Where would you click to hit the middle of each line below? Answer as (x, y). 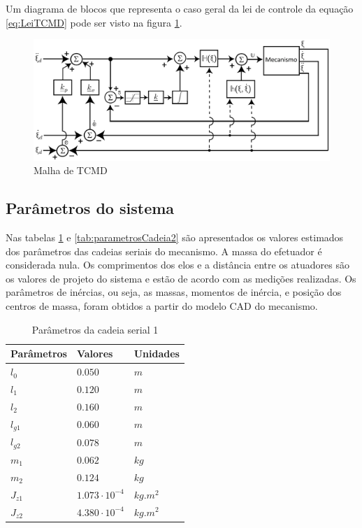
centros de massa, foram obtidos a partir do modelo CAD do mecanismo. (162, 306)
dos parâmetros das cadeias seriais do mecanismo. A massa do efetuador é (164, 251)
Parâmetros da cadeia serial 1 (95, 329)
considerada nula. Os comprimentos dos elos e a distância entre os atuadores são (178, 265)
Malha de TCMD (71, 170)
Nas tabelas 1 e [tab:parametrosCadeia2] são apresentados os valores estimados (175, 237)
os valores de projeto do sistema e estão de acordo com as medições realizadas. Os (181, 278)
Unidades (157, 354)
